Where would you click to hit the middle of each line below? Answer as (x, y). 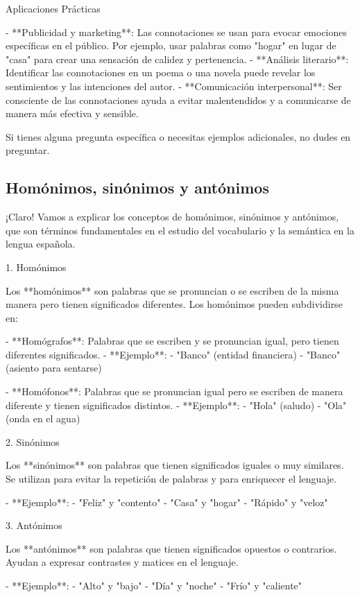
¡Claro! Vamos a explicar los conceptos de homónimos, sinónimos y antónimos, (172, 217)
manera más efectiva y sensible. (72, 113)
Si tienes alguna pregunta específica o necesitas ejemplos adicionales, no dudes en (178, 136)
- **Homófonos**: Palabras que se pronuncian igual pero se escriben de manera (174, 391)
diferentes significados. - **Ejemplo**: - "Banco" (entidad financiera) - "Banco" (173, 354)
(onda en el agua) (43, 418)
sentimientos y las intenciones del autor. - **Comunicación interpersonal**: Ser (174, 86)
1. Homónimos (36, 267)
